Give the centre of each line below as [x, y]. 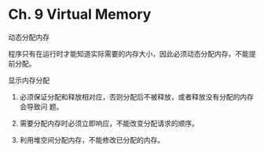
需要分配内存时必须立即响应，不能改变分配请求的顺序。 [109, 123]
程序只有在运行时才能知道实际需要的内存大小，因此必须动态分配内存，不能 [128, 53]
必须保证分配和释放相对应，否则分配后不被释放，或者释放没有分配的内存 [136, 96]
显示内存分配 [29, 80]
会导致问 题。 [41, 107]
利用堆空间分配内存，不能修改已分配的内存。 [92, 139]
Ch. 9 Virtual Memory [80, 14]
